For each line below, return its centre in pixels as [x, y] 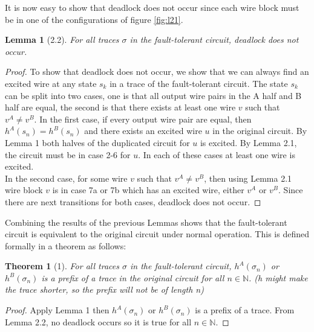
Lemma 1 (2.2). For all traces [62, 40]
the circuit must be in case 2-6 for [68, 154]
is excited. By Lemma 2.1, [248, 142]
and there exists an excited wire [143, 131]
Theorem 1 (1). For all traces [62, 266]
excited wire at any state [51, 83]
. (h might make [278, 277]
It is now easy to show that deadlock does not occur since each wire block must [152, 7]
